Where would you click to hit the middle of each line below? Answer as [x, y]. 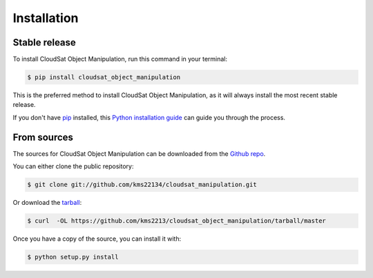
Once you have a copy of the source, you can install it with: [97, 239]
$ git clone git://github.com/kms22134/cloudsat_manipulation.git [142, 185]
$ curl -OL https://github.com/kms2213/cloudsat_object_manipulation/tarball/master [176, 221]
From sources [43, 137]
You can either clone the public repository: [73, 166]
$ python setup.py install [73, 257]
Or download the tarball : [47, 203]
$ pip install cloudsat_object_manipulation [104, 77]
